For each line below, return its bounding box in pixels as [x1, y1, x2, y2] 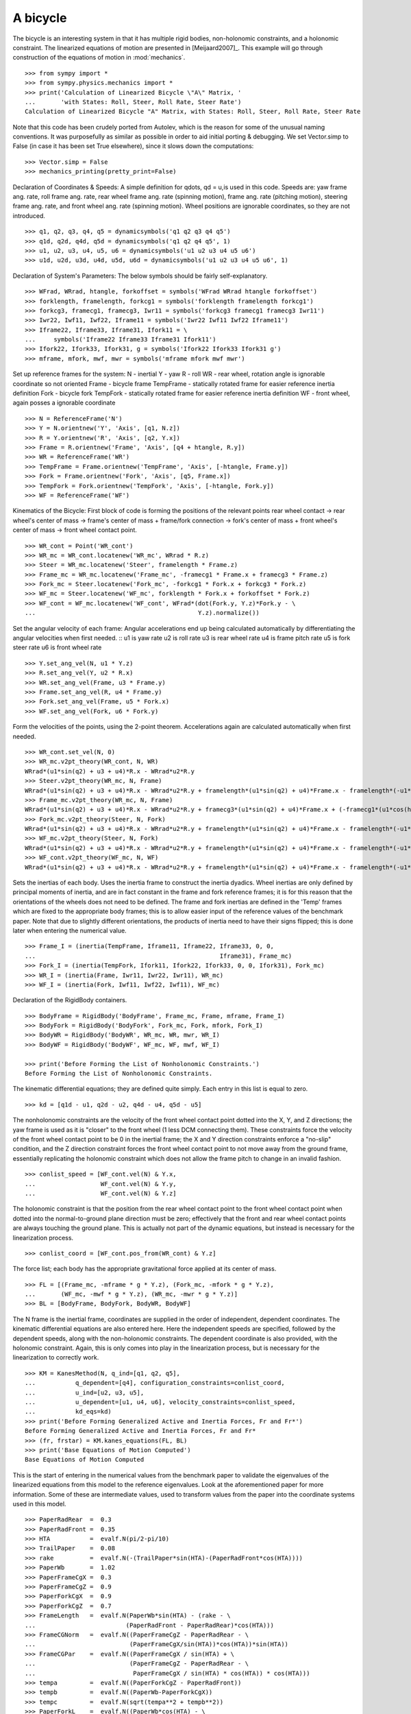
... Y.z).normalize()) [25, 609, 260, 617]
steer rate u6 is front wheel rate [12, 643, 102, 651]
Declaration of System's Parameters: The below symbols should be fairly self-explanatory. [12, 271, 268, 280]
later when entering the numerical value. [12, 926, 127, 934]
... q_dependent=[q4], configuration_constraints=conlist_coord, [25, 1379, 285, 1387]
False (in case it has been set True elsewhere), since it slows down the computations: [12, 142, 254, 150]
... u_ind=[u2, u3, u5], [25, 1388, 145, 1397]
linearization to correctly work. [12, 1353, 99, 1362]
